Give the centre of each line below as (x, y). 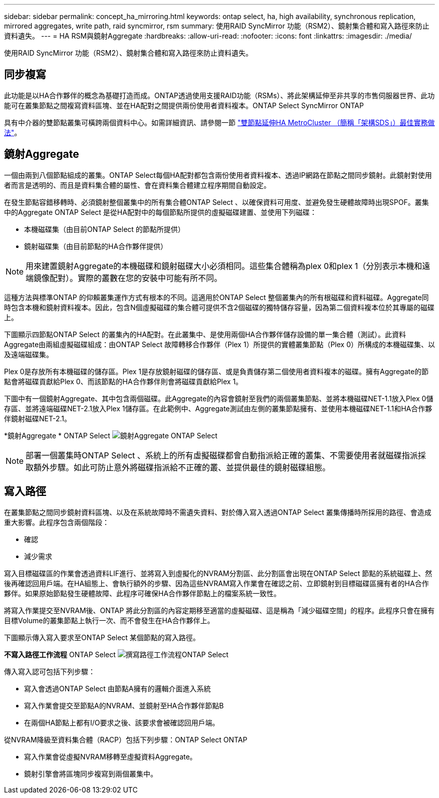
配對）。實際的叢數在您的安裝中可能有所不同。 (136, 278)
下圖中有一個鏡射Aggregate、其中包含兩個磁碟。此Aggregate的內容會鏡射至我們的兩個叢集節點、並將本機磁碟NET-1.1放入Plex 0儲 (219, 398)
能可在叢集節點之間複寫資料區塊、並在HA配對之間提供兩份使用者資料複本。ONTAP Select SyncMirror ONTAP (184, 105)
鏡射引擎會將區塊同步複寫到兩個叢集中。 (91, 773)
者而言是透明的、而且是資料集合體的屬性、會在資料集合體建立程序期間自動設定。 (137, 185)
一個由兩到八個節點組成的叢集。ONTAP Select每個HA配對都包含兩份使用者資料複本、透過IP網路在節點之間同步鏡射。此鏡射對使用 (218, 175)
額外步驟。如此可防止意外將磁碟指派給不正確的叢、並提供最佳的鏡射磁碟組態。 (182, 467)
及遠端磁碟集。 (29, 354)
